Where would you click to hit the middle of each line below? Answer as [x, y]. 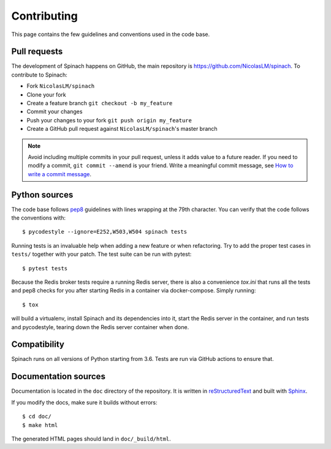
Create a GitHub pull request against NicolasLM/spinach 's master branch [122, 129]
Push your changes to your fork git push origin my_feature [109, 120]
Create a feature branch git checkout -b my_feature [100, 103]
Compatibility [38, 345]
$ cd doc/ [37, 417]
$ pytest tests [45, 268]
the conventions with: [39, 218]
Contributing [44, 16]
